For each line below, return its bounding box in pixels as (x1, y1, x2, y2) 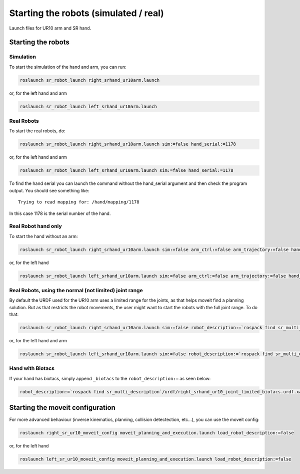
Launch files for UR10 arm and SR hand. (9, 25, 91, 31)
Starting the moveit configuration (9, 403, 116, 412)
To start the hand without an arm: (9, 233, 78, 239)
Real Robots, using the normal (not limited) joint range (9, 287, 143, 294)
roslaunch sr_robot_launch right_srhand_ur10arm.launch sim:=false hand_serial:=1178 (19, 141, 236, 147)
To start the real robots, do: (9, 128, 65, 134)
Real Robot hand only (9, 223, 62, 230)
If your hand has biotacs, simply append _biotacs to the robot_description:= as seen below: (9, 375, 211, 381)
